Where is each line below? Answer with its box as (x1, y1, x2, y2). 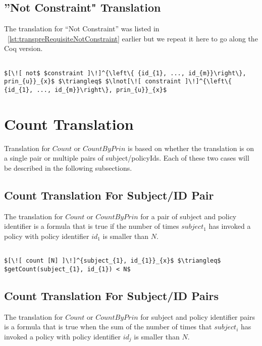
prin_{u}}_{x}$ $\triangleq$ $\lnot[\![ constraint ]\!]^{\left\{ (4, 78, 232, 85)
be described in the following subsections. (4, 162, 132, 173)
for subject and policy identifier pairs (140, 311, 255, 322)
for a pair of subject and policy (140, 211, 237, 221)
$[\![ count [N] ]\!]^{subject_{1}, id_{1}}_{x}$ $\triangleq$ (4, 257, 221, 265)
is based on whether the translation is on (128, 142, 254, 153)
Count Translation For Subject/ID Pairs (4, 287, 219, 303)
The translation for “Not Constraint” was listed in (4, 23, 160, 34)
